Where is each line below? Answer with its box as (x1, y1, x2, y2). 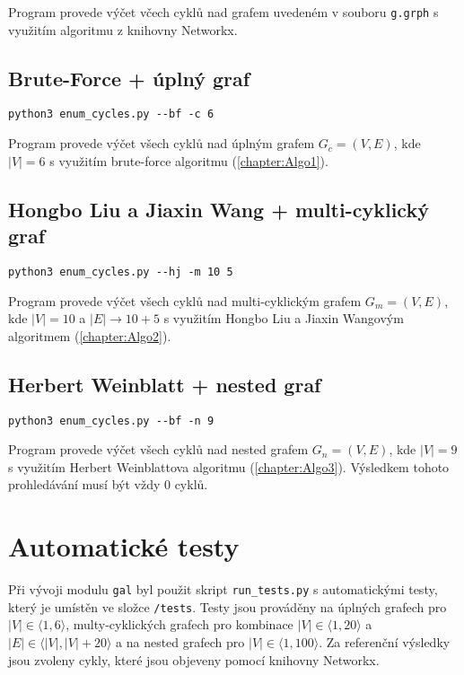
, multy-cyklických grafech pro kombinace (66, 615, 293, 634)
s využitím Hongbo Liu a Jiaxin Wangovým (163, 309, 404, 328)
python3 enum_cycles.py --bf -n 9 (8, 414, 214, 427)
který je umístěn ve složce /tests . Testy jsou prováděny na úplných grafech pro (8, 597, 447, 616)
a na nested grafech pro (116, 633, 245, 651)
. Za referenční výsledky (319, 633, 451, 651)
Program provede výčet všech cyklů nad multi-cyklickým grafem (8, 291, 362, 310)
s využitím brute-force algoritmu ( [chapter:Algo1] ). (49, 151, 328, 170)
